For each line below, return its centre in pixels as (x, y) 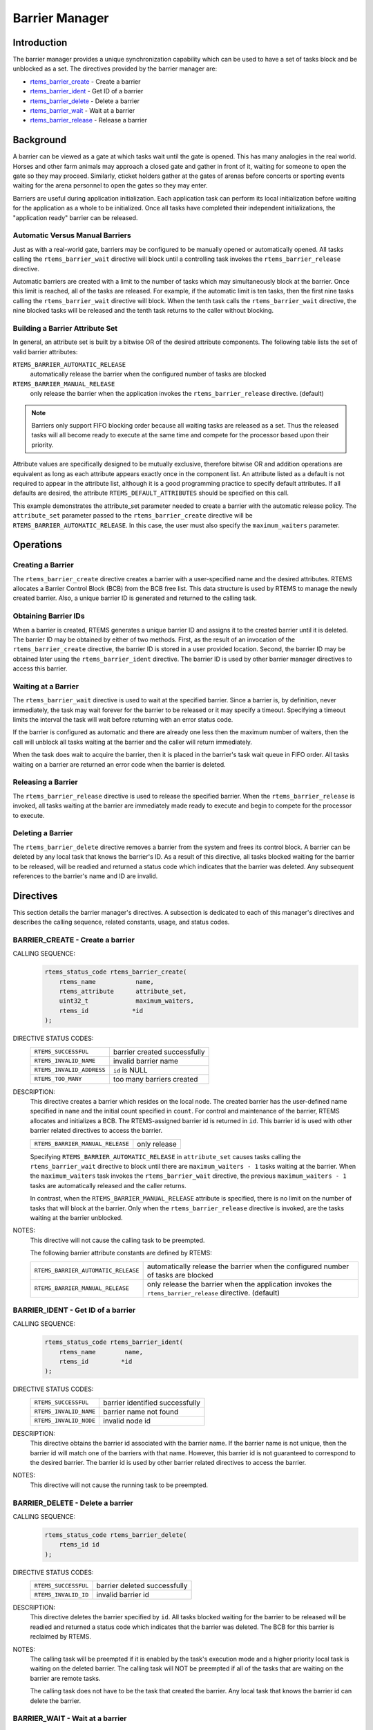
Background (40, 140)
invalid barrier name (146, 1061)
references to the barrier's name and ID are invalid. (85, 876)
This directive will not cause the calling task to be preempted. (117, 1240)
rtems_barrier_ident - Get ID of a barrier (87, 91)
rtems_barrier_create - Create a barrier (85, 81)
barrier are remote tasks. (65, 1678)
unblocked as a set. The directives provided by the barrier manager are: (115, 69)
